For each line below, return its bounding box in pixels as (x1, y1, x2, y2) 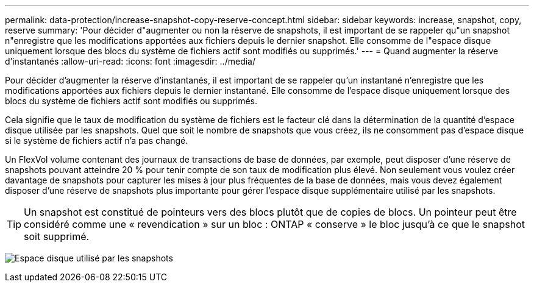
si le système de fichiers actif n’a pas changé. (5, 135, 188, 146)
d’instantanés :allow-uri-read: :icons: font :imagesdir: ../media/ (5, 56, 255, 66)
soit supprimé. (24, 230, 90, 243)
